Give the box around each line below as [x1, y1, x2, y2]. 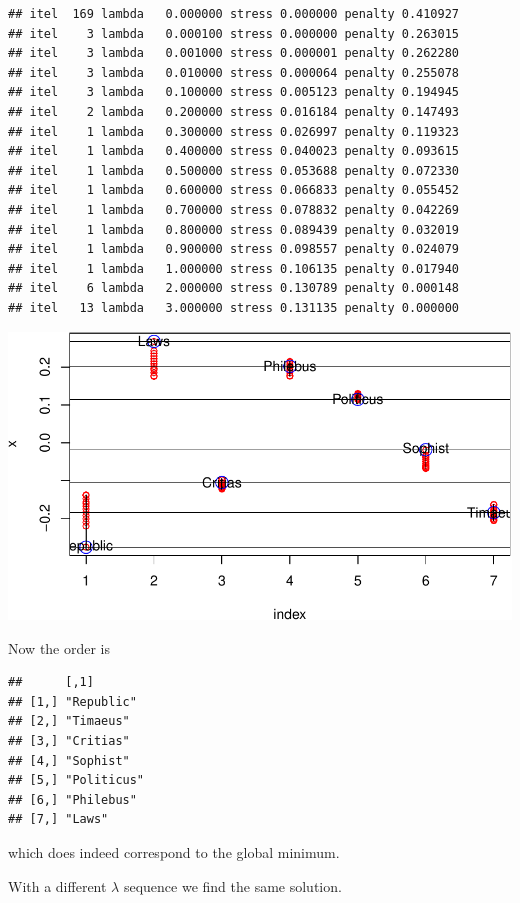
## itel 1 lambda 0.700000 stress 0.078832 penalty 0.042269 [8, 202, 460, 217]
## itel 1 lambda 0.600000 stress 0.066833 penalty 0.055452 [8, 183, 460, 198]
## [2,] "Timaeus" [8, 714, 130, 729]
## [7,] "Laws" [8, 812, 109, 827]
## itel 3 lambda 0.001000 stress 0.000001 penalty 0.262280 [8, 46, 460, 61]
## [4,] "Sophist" [8, 753, 130, 768]
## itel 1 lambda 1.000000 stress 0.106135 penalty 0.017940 [8, 261, 460, 276]
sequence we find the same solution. [123, 875, 342, 896]
